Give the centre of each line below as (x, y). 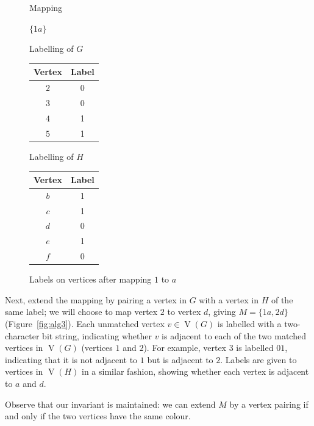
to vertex (184, 312)
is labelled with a (249, 323)
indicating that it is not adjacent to (71, 359)
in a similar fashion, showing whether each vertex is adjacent (195, 371)
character (22, 335)
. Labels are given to (259, 359)
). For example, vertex (185, 348)
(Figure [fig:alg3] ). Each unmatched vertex (85, 323)
